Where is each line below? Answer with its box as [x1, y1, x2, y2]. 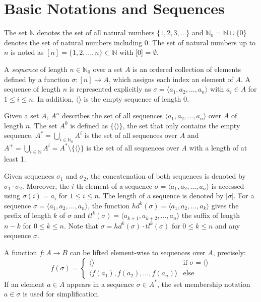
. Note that [63, 220, 99, 231]
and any [215, 220, 240, 231]
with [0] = [119, 47, 151, 57]
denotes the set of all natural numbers [37, 27, 155, 38]
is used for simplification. [23, 288, 100, 299]
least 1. [4, 154, 26, 164]
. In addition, [33, 93, 74, 104]
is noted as [11, 47, 44, 57]
